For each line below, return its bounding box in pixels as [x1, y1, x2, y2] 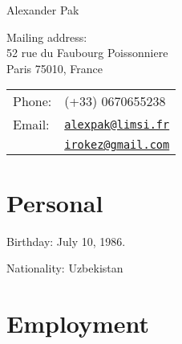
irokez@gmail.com [64, 138, 170, 152]
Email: [13, 115, 50, 134]
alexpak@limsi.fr [64, 117, 170, 131]
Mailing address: [6, 28, 87, 45]
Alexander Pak [6, 2, 79, 18]
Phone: [13, 92, 52, 111]
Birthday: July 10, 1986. [6, 232, 126, 249]
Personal [6, 186, 103, 219]
